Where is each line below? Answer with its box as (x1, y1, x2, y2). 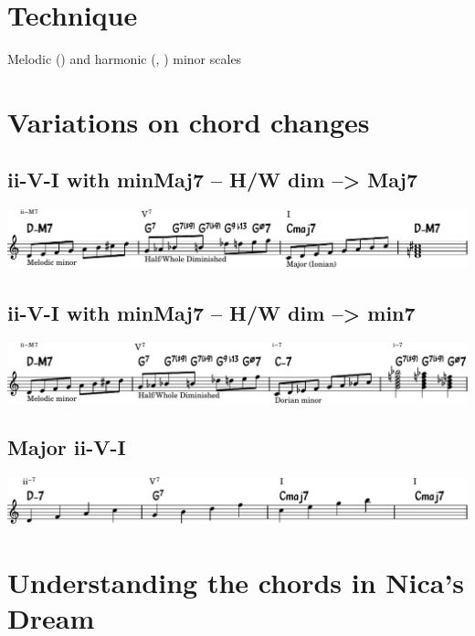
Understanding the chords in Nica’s (7, 564, 465, 601)
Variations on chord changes (7, 102, 370, 140)
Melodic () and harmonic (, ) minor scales (7, 49, 242, 69)
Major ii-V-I (7, 433, 126, 461)
